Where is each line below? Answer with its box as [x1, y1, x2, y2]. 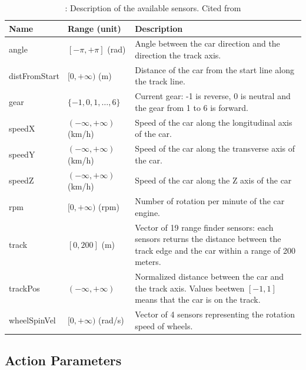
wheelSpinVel [9, 313, 56, 326]
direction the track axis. [135, 49, 221, 61]
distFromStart [9, 69, 59, 81]
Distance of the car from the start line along [135, 63, 294, 76]
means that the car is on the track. [135, 293, 261, 306]
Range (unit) [67, 22, 121, 34]
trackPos [9, 281, 40, 294]
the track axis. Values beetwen [135, 281, 245, 294]
